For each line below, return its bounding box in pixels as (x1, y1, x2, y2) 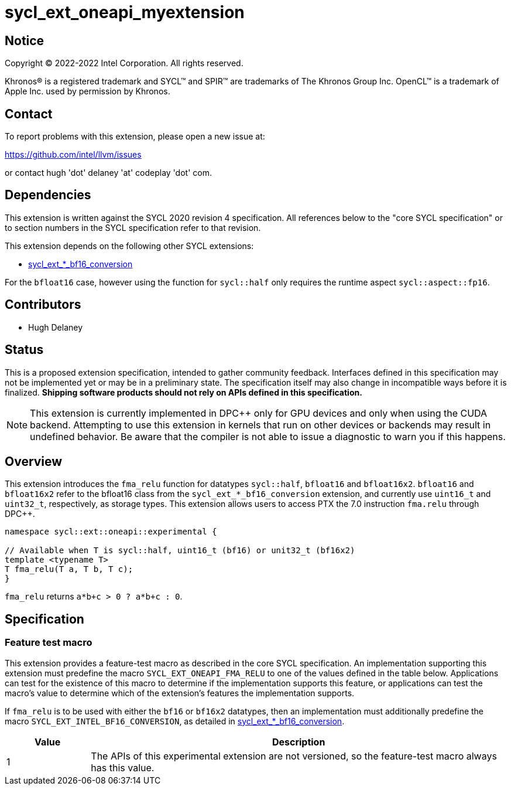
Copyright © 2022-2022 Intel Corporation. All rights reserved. (5, 58, 244, 69)
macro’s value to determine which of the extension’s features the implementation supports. (5, 687, 355, 698)
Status (5, 342, 44, 357)
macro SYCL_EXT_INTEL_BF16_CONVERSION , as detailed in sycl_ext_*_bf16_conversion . (5, 716, 345, 726)
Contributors (5, 297, 81, 312)
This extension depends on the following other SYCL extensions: (5, 240, 254, 251)
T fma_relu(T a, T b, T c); (5, 564, 133, 574)
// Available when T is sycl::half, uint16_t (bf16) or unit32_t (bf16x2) (5, 546, 355, 556)
